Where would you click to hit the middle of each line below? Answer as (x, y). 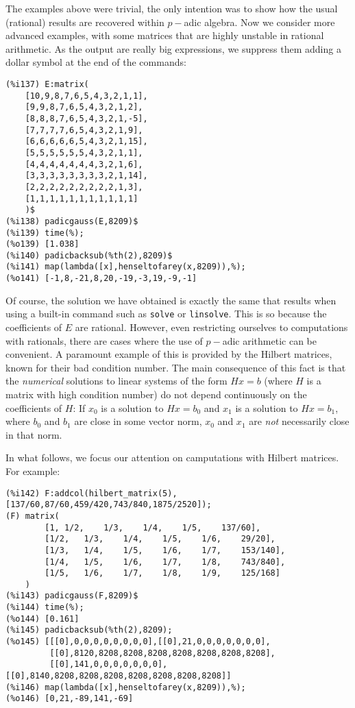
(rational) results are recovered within (85, 22)
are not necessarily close (299, 421)
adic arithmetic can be (269, 340)
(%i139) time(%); (45, 233)
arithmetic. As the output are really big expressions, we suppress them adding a (173, 48)
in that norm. (34, 434)
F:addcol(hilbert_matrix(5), (111, 493)
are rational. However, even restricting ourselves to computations (211, 327)
